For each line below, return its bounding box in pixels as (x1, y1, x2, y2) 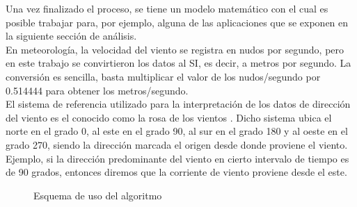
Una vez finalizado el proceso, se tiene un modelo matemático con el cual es (6, 1, 328, 15)
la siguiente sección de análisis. (6, 28, 137, 43)
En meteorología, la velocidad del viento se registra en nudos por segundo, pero (6, 42, 344, 56)
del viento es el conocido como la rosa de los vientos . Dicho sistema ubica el (6, 110, 332, 124)
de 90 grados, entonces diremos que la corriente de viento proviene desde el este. (6, 165, 347, 179)
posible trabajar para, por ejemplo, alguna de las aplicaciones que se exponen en (6, 15, 349, 29)
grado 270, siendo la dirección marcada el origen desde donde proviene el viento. (6, 137, 348, 151)
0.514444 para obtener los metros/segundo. (6, 83, 189, 97)
